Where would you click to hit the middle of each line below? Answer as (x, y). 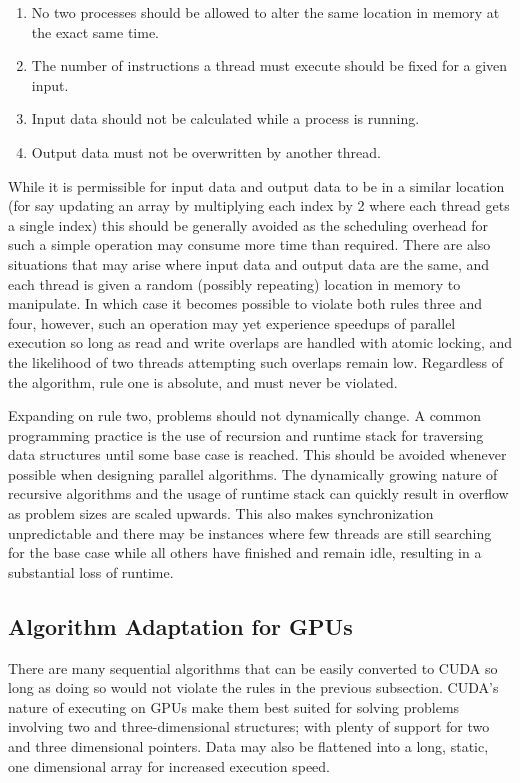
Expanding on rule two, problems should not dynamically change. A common (244, 415)
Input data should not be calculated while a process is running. (225, 118)
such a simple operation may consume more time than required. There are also (249, 244)
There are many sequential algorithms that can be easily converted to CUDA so (253, 667)
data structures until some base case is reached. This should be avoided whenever (257, 454)
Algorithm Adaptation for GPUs (180, 625)
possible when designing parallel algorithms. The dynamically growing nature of (253, 473)
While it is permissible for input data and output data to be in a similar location (256, 185)
